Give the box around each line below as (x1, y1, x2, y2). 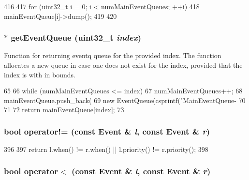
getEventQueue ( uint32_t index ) (11, 31, 142, 44)
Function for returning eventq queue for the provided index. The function (4, 50, 221, 60)
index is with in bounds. (4, 69, 75, 79)
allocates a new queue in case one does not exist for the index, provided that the (4, 60, 243, 70)
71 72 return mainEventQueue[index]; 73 (4, 105, 124, 115)
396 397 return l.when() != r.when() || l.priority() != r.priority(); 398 (4, 144, 208, 154)
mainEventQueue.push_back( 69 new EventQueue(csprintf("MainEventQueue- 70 (4, 95, 246, 105)
